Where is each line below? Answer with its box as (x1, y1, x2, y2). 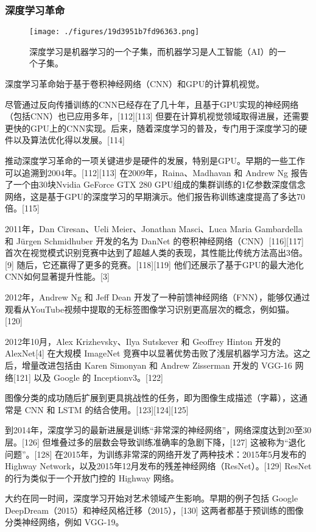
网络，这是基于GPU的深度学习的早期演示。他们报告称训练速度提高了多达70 (5, 190, 306, 202)
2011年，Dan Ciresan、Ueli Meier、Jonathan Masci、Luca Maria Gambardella (5, 222, 303, 235)
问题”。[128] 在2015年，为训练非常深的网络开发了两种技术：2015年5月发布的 (5, 447, 307, 460)
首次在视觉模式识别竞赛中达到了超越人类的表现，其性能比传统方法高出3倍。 (5, 246, 307, 259)
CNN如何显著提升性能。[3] (5, 270, 110, 283)
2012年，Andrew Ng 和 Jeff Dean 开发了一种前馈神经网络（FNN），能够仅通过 (5, 290, 311, 303)
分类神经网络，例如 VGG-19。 (5, 516, 124, 528)
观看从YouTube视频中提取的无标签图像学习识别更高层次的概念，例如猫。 (5, 302, 295, 315)
